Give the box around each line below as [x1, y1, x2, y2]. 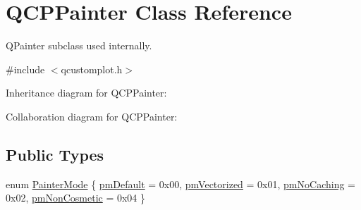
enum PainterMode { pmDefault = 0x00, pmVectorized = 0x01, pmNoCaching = [6, 176, 355, 191]
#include [6, 61, 45, 76]
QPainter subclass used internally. [6, 38, 152, 53]
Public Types [6, 143, 104, 165]
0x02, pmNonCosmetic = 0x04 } [6, 190, 146, 205]
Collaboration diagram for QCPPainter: [6, 109, 178, 123]
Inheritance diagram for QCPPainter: [6, 85, 167, 100]
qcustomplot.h [61, 61, 123, 76]
